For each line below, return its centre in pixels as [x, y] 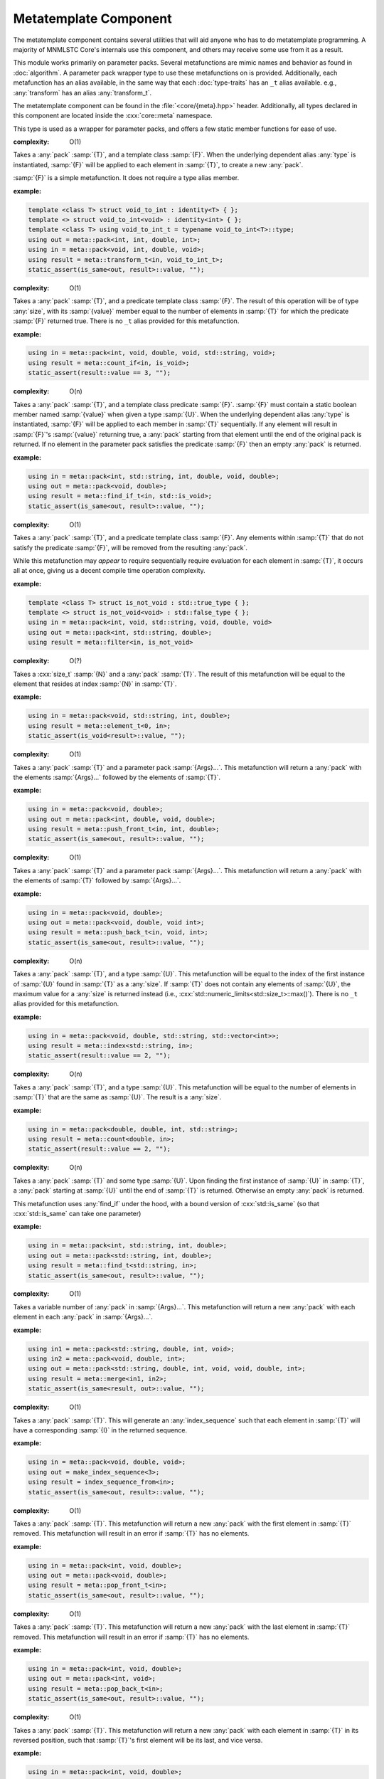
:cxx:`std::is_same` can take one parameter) [77, 1213]
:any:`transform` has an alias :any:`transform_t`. [82, 93]
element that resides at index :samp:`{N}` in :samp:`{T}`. [95, 684]
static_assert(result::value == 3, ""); [99, 373]
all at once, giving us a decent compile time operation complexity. [109, 571]
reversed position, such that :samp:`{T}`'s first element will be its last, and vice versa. [138, 1740]
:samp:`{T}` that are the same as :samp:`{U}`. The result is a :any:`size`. [117, 1097]
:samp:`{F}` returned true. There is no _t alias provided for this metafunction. [126, 321]
